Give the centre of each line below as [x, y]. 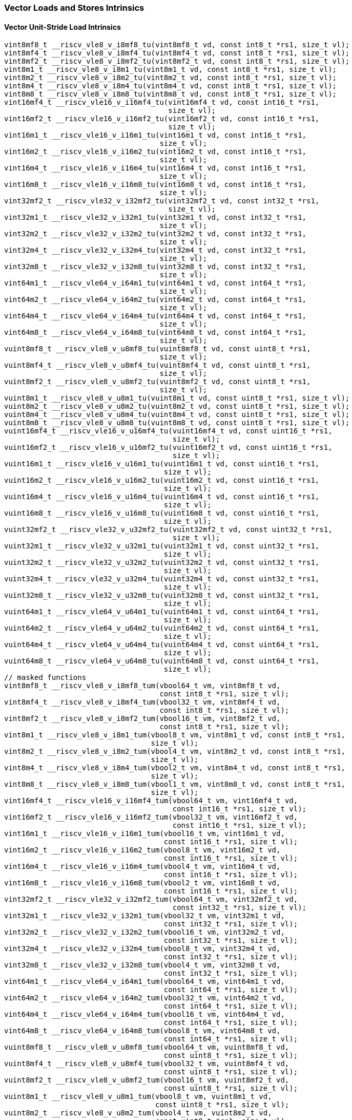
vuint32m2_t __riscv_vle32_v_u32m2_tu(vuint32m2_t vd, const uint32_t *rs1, [162, 563]
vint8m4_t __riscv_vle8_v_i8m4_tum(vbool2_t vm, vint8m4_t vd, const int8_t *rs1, [175, 768]
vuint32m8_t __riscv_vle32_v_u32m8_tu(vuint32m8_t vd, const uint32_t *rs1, [162, 595]
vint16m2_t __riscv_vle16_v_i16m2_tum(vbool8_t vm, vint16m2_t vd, [142, 850]
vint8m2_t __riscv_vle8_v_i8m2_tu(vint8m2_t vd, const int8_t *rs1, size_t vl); [171, 78]
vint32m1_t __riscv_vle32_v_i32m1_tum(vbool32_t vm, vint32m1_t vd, [144, 916]
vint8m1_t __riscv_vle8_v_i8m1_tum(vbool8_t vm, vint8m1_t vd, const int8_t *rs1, [175, 735]
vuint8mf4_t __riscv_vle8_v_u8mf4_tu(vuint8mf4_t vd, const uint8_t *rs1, [158, 365]
